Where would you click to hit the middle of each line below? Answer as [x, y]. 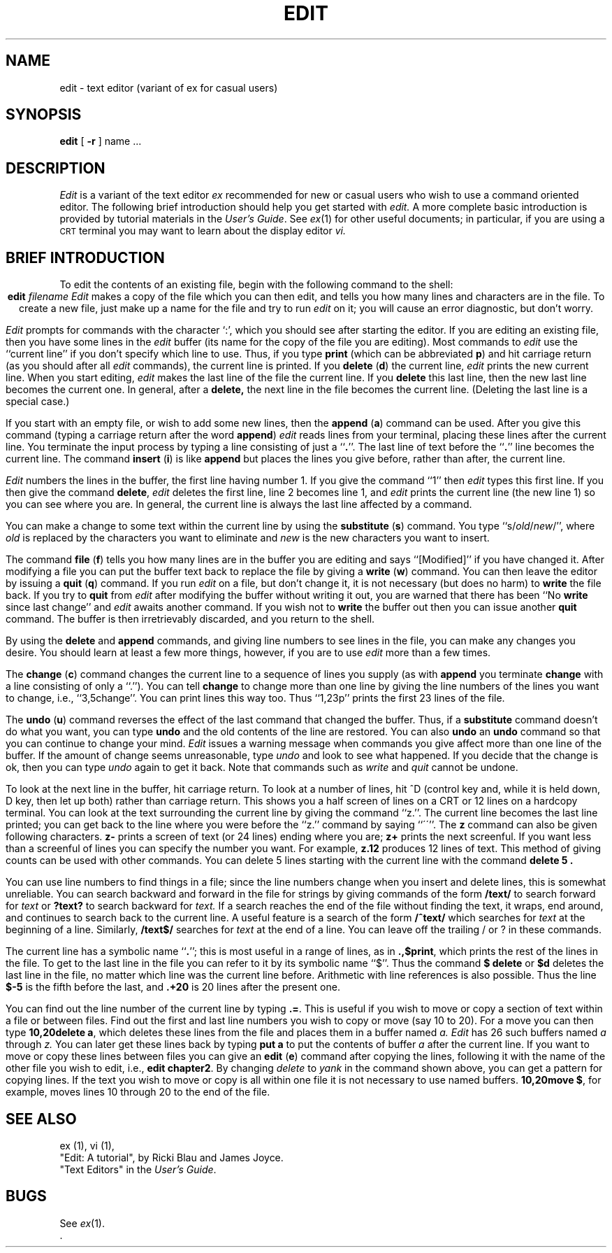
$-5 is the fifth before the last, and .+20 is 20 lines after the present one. [173, 987]
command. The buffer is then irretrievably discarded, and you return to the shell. [190, 619]
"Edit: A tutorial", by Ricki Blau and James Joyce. [172, 1157]
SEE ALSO [41, 1119]
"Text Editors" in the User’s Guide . [138, 1169]
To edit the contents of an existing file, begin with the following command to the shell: [256, 285]
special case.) [38, 402]
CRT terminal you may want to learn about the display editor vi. [203, 231]
